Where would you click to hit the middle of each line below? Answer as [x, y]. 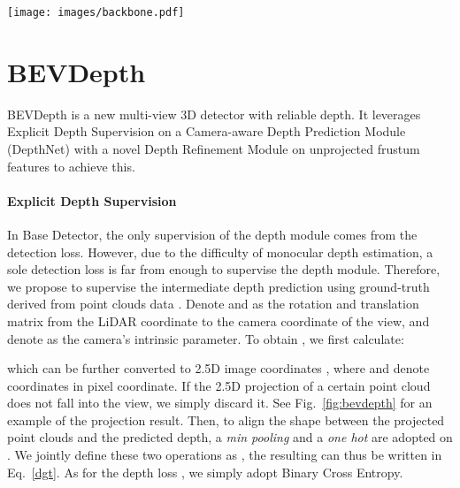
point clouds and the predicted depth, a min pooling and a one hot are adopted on [230, 437]
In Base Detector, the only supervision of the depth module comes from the [212, 234]
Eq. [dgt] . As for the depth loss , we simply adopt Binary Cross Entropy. [205, 472]
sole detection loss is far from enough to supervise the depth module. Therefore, [224, 269]
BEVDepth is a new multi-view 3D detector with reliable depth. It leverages [214, 114]
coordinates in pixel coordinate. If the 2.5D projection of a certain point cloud [219, 385]
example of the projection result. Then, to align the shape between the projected [226, 419]
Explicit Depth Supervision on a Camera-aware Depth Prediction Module [207, 131]
